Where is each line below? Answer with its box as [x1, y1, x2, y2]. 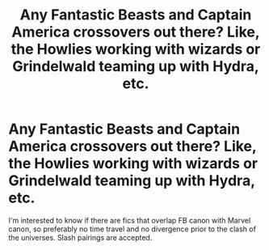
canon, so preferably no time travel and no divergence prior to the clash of [8, 224, 257, 234]
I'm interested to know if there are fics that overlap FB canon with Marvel [8, 215, 251, 225]
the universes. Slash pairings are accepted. [8, 232, 153, 242]
